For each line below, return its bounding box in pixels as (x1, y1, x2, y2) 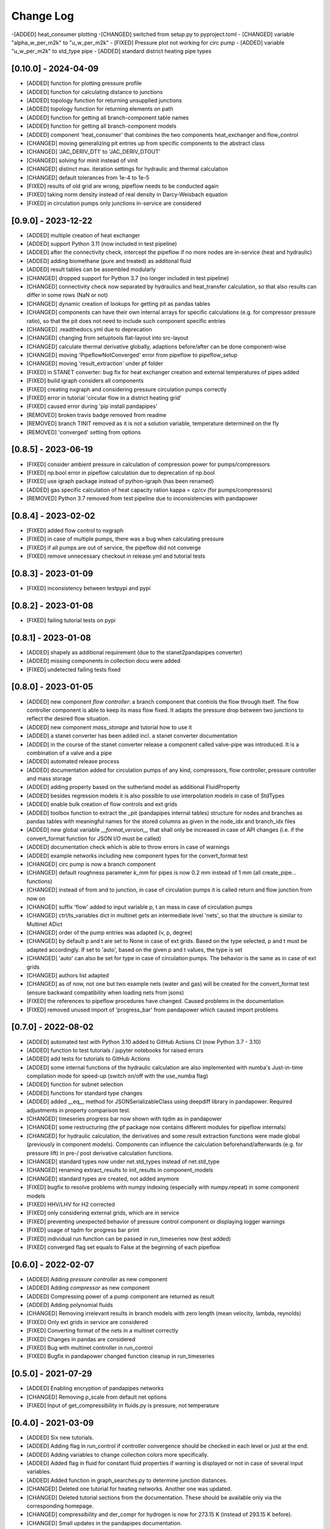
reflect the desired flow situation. (26, 715, 110, 722)
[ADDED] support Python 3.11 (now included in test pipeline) (26, 240, 177, 247)
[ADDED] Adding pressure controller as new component (26, 1275, 167, 1283)
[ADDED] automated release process (26, 758, 119, 765)
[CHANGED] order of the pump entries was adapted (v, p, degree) (26, 929, 193, 936)
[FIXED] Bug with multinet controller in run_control (26, 1344, 153, 1351)
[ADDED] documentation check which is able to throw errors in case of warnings (26, 843, 230, 851)
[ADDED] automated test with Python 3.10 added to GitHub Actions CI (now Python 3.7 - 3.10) (26, 1038, 262, 1045)
